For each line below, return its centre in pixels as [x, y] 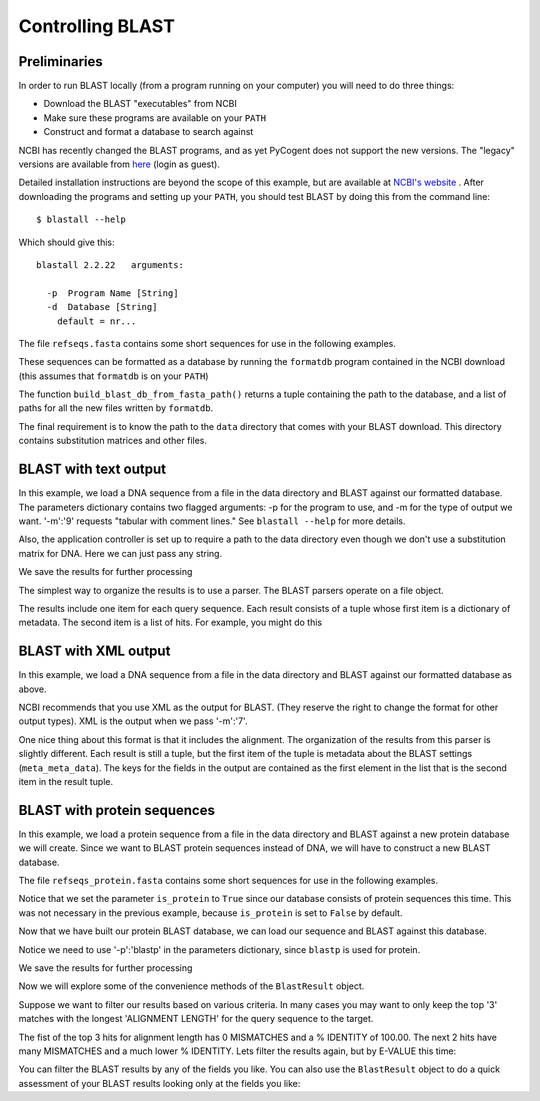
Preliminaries [61, 61]
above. [32, 689]
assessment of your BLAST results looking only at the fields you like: [159, 1083]
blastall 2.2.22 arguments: [110, 264]
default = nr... [96, 321]
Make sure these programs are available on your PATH [155, 117]
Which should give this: [66, 242]
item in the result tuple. [66, 781]
